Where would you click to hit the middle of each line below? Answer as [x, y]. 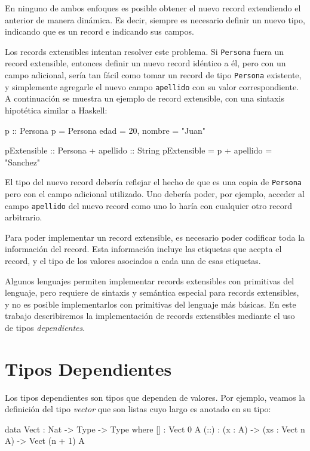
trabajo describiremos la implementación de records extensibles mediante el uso [150, 316]
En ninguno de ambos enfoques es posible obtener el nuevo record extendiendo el [153, 8]
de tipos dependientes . [45, 327]
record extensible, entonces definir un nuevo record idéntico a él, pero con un [145, 63]
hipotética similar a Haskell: [56, 110]
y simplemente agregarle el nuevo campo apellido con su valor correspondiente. [152, 86]
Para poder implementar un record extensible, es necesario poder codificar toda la [155, 237]
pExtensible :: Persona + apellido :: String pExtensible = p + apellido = [139, 150]
